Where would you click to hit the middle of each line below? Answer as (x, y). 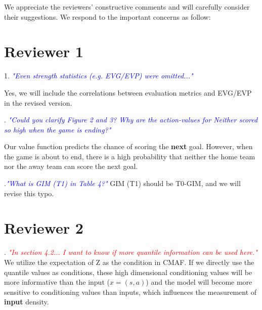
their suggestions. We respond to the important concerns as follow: (107, 16)
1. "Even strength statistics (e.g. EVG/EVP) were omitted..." (99, 76)
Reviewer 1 (44, 51)
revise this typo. (29, 193)
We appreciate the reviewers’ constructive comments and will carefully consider (127, 7)
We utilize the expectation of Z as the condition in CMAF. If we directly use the (129, 262)
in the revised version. (38, 102)
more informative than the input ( (57, 282)
